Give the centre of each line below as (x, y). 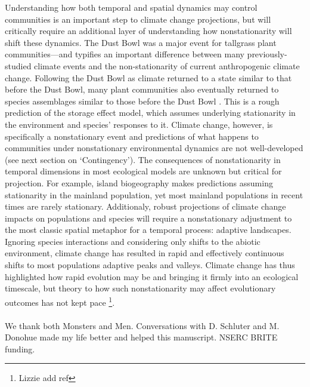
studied (18, 65)
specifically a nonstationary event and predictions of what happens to (132, 136)
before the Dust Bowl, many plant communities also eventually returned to (142, 89)
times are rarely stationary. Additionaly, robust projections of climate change (145, 206)
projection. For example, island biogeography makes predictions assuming (139, 182)
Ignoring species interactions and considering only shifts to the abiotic (133, 241)
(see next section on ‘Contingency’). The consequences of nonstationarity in (143, 159)
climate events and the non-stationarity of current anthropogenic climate (167, 65)
